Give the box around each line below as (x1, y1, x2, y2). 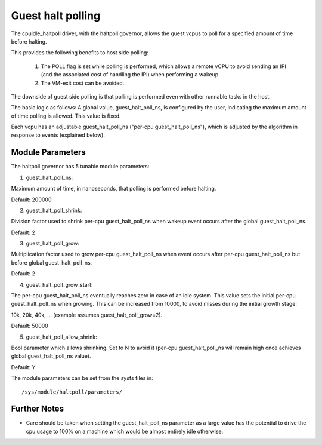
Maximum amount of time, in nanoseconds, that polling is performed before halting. (11, 185, 216, 192)
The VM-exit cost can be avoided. (41, 79, 125, 87)
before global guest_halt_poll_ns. (11, 259, 92, 266)
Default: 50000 (11, 323, 49, 330)
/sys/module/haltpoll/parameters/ (21, 388, 122, 395)
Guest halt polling (11, 9, 101, 22)
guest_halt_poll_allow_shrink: (26, 333, 98, 340)
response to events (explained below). (11, 131, 106, 139)
